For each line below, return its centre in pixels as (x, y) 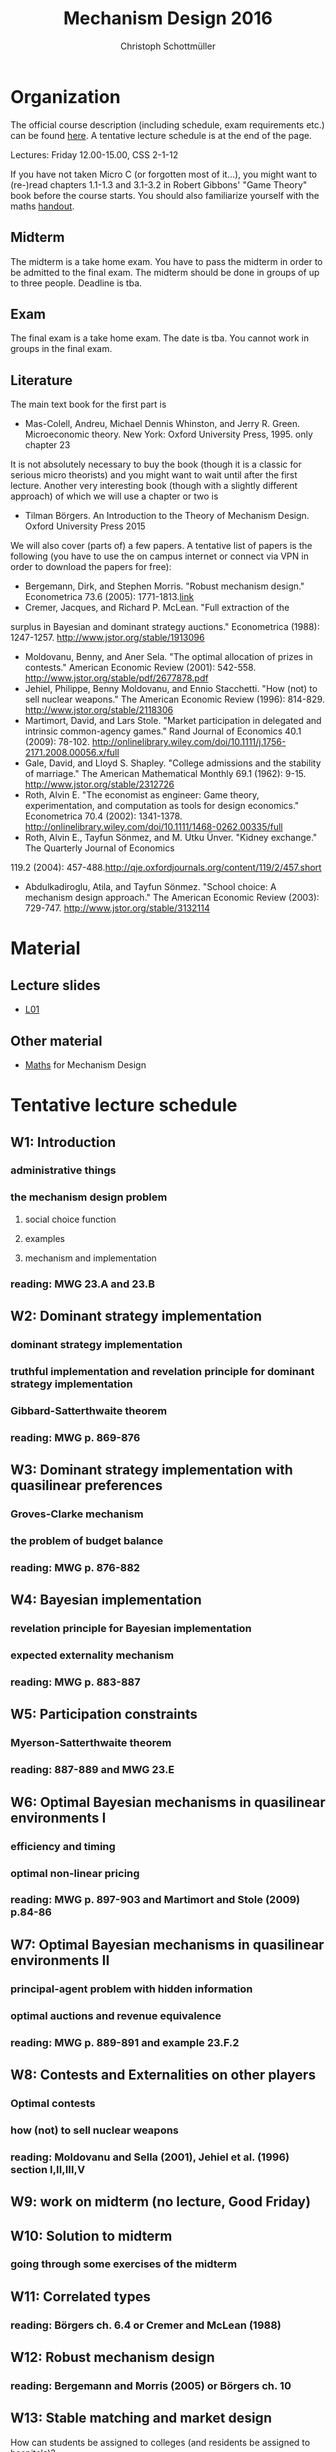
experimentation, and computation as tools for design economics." (162, 806)
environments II (60, 1960)
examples (44, 1238)
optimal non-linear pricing (75, 1873)
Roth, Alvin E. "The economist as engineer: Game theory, (142, 795)
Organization (65, 96)
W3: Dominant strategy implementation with (151, 1470)
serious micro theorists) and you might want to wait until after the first (154, 475)
